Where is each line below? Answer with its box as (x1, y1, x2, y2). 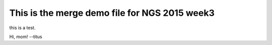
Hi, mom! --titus (9, 34, 42, 40)
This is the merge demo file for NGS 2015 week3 (9, 7, 215, 18)
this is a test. (9, 25, 36, 31)
